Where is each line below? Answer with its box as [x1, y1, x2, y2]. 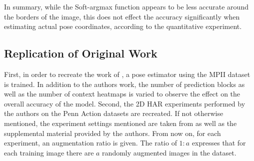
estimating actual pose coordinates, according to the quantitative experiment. [4, 21, 242, 31]
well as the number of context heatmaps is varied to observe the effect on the [4, 88, 240, 99]
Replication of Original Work [4, 45, 157, 61]
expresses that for [191, 137, 246, 148]
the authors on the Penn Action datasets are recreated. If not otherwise [4, 108, 223, 118]
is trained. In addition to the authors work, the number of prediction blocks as [4, 78, 245, 89]
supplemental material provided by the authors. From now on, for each [4, 127, 221, 138]
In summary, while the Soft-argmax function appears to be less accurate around [4, 1, 248, 11]
